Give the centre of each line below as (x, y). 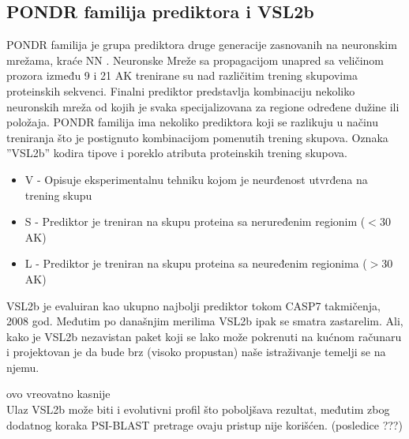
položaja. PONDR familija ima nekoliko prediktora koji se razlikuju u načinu (193, 122)
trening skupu (58, 195)
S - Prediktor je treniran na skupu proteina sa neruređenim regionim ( (195, 221)
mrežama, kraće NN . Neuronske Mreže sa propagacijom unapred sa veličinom (195, 60)
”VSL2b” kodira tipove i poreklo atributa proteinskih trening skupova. (177, 153)
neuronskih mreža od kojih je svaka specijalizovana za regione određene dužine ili (203, 106)
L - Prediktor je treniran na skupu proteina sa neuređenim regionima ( (196, 263)
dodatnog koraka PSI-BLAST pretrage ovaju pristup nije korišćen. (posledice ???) (204, 424)
